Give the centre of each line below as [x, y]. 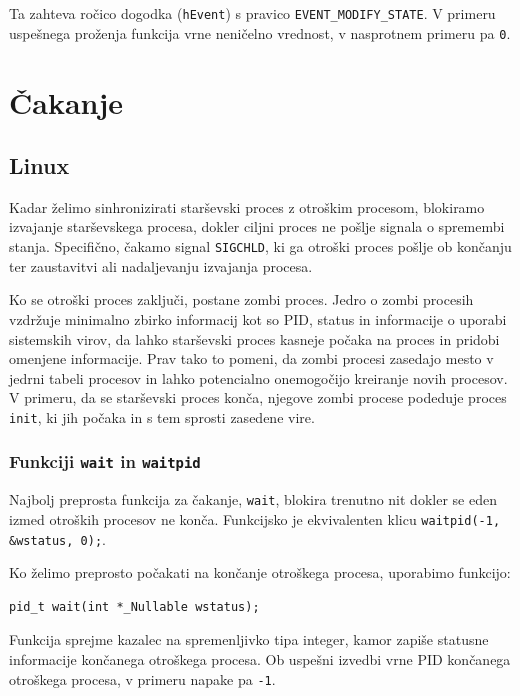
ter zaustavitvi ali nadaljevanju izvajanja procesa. [161, 265]
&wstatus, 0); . [57, 538]
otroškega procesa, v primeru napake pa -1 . [142, 678]
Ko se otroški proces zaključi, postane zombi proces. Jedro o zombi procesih [241, 299]
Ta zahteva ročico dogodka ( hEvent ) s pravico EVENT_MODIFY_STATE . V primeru [252, 13]
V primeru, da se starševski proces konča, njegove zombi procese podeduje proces [258, 397]
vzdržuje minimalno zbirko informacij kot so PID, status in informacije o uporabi [258, 318]
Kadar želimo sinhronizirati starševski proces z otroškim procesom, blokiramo [247, 206]
